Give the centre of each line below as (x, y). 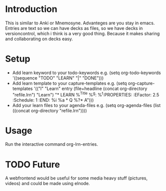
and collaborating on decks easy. (39, 39)
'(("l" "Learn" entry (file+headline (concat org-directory (91, 89)
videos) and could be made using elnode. (48, 184)
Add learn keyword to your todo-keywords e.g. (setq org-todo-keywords (87, 73)
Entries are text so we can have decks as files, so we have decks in (74, 28)
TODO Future (33, 164)
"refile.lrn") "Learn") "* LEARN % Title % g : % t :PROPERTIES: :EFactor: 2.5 (86, 94)
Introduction (31, 9)
